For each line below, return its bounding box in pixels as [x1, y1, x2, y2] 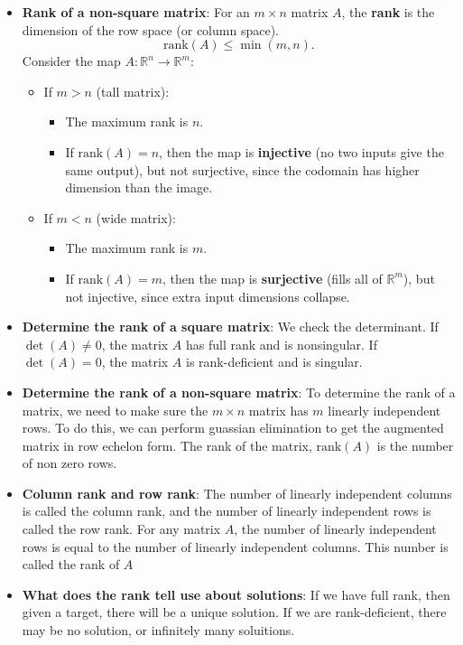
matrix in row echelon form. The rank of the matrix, [22, 435, 312, 454]
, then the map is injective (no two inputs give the [159, 142, 444, 161]
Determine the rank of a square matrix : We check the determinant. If [22, 317, 439, 336]
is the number [376, 435, 454, 454]
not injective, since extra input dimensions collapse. [65, 286, 350, 305]
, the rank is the [341, 3, 435, 21]
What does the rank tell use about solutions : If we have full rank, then [22, 584, 450, 603]
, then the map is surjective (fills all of [162, 268, 383, 287]
